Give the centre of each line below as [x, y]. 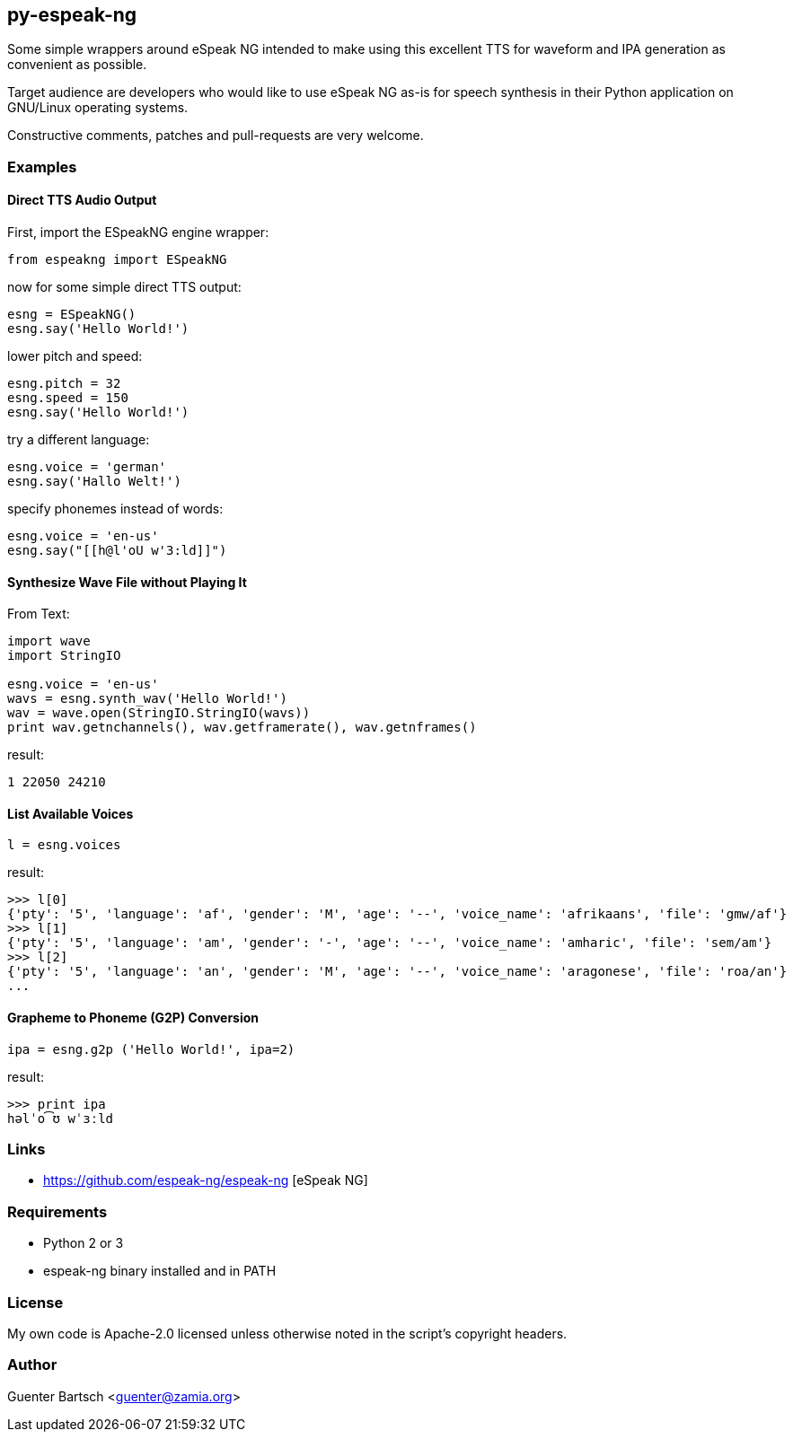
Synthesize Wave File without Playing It [127, 582]
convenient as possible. [77, 65]
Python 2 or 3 [84, 1243]
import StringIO [64, 656]
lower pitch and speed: [75, 356]
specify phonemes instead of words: [115, 509]
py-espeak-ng [72, 15]
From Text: [39, 614]
